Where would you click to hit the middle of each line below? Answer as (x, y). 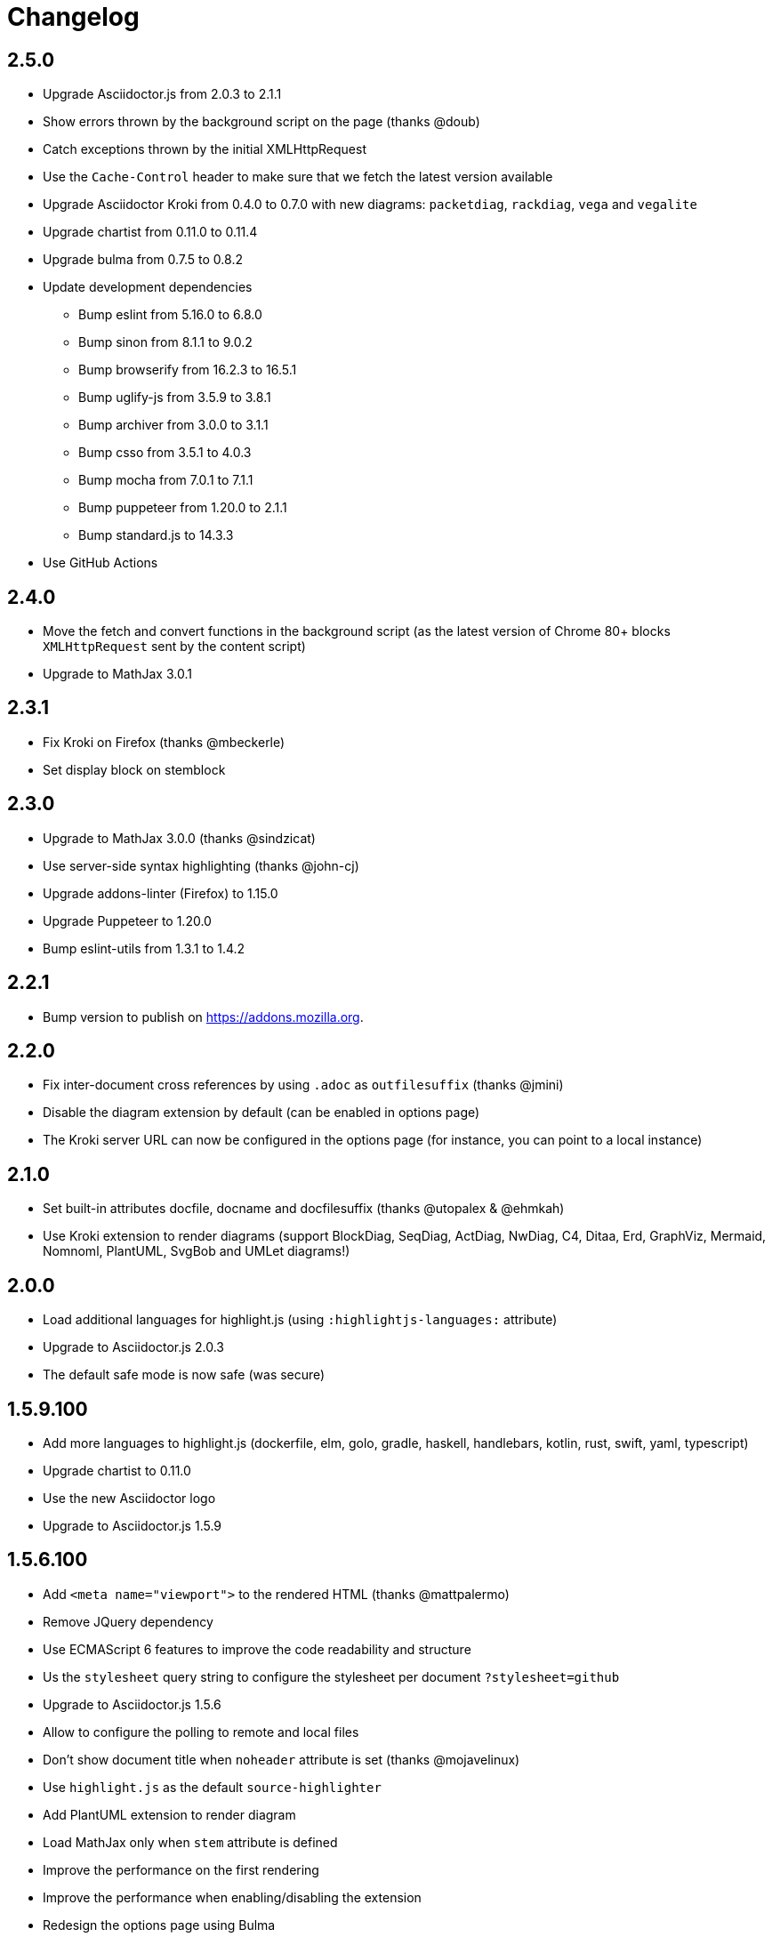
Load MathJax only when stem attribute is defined (190, 1842)
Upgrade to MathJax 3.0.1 (117, 674)
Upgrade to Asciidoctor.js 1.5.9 (133, 1525)
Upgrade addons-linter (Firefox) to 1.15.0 (161, 893)
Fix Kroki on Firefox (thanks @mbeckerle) (164, 742)
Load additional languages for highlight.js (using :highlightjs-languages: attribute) (300, 1320)
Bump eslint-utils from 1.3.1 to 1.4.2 (144, 948)
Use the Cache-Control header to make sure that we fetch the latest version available (298, 177)
